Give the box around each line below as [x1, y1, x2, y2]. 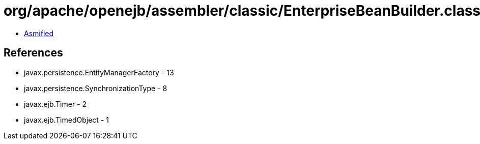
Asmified [24, 28, 54, 38]
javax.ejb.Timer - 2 [24, 99, 87, 108]
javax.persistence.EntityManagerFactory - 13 [24, 68, 174, 77]
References [4, 46, 63, 60]
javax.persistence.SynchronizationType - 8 [24, 83, 167, 93]
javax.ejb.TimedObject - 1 [24, 115, 109, 124]
